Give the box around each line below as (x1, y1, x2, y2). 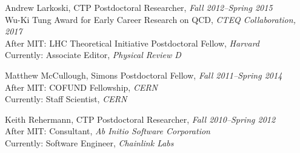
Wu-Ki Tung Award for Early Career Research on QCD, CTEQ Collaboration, (5, 13, 296, 25)
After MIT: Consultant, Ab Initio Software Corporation (5, 125, 210, 137)
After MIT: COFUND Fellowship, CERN (5, 80, 158, 93)
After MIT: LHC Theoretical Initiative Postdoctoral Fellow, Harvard (5, 36, 260, 49)
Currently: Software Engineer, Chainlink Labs (5, 136, 174, 149)
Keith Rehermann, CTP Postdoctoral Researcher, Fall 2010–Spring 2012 (5, 112, 276, 125)
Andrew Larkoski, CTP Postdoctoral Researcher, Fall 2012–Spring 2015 (5, 1, 273, 13)
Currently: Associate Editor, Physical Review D (5, 48, 181, 61)
